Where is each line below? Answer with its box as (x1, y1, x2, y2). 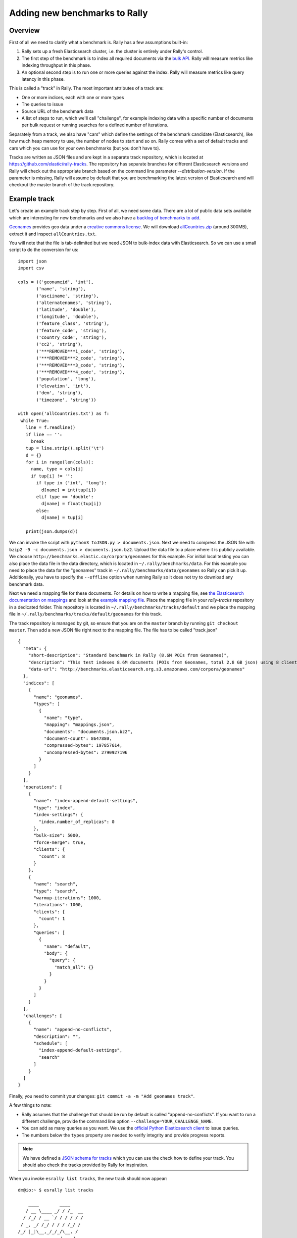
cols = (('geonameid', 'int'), (18, 279, 94, 285)
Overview (9, 26, 40, 35)
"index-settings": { (33, 812, 84, 818)
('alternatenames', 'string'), (36, 300, 112, 306)
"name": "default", (44, 943, 92, 949)
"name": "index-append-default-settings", (33, 798, 138, 804)
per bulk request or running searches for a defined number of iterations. (21, 122, 169, 128)
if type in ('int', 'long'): (36, 480, 107, 486)
